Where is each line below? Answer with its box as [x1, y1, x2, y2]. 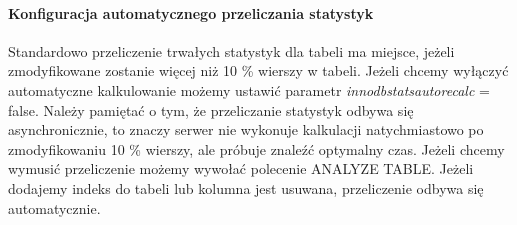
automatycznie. [8, 197, 101, 218]
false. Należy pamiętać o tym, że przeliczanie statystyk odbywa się [8, 99, 414, 120]
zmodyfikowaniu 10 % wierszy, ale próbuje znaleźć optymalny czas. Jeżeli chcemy [8, 138, 505, 159]
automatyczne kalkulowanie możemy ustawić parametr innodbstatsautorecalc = [8, 79, 490, 100]
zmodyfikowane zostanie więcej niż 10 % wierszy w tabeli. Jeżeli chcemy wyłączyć [8, 60, 509, 81]
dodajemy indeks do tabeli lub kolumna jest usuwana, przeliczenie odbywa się [8, 177, 484, 198]
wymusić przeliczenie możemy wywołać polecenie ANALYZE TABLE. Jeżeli [8, 158, 474, 179]
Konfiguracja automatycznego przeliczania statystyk [8, 2, 374, 23]
